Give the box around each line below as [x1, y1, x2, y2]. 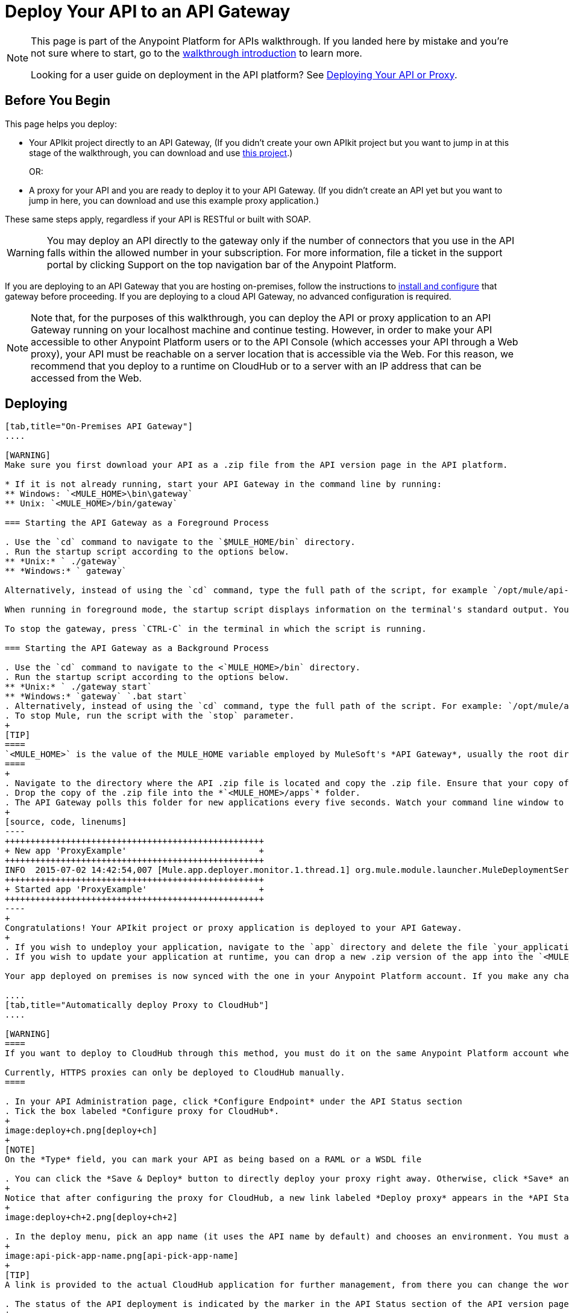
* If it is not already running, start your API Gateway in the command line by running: [5, 479, 442, 490]
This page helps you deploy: [5, 118, 117, 129]
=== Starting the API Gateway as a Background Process [5, 643, 269, 653]
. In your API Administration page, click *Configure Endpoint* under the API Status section [5, 1097, 462, 1107]
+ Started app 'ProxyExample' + [5, 884, 264, 895]
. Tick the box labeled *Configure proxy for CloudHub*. [5, 1106, 280, 1116]
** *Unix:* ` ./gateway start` [5, 682, 152, 692]
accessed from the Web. [31, 371, 142, 384]
